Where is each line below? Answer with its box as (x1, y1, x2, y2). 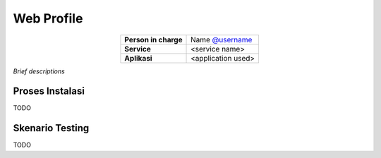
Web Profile (13, 11, 83, 26)
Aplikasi (124, 53, 152, 63)
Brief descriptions (13, 67, 65, 75)
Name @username (190, 35, 253, 44)
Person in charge (124, 35, 183, 44)
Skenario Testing (13, 122, 90, 134)
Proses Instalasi (13, 85, 85, 97)
